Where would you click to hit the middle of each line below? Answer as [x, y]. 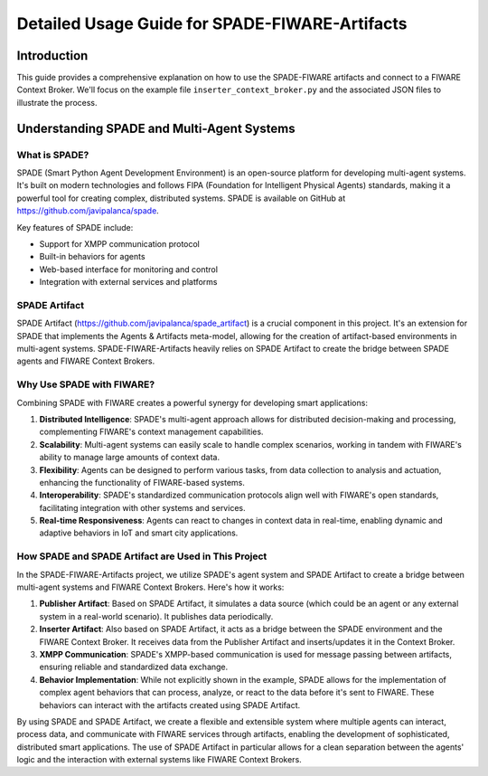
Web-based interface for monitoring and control [129, 269]
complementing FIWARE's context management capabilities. [151, 432]
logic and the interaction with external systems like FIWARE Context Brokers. [159, 760]
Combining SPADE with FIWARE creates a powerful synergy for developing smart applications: [192, 402]
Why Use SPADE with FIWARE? [86, 384]
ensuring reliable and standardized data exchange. [134, 667]
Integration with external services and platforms [128, 282]
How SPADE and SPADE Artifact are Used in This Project [142, 556]
